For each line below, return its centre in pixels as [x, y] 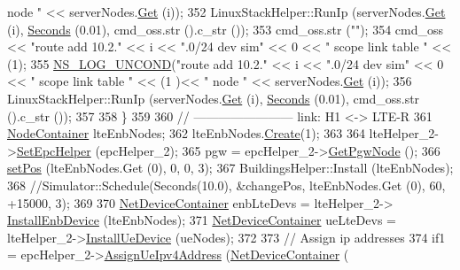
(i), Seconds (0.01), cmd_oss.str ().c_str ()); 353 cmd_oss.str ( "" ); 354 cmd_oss [226, 29]
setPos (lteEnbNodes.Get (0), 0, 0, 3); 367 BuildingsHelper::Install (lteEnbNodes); [230, 168]
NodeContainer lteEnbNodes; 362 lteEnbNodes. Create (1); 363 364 [186, 133]
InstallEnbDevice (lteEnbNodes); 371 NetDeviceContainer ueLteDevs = [202, 220]
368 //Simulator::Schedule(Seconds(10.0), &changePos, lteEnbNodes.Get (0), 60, [226, 185]
